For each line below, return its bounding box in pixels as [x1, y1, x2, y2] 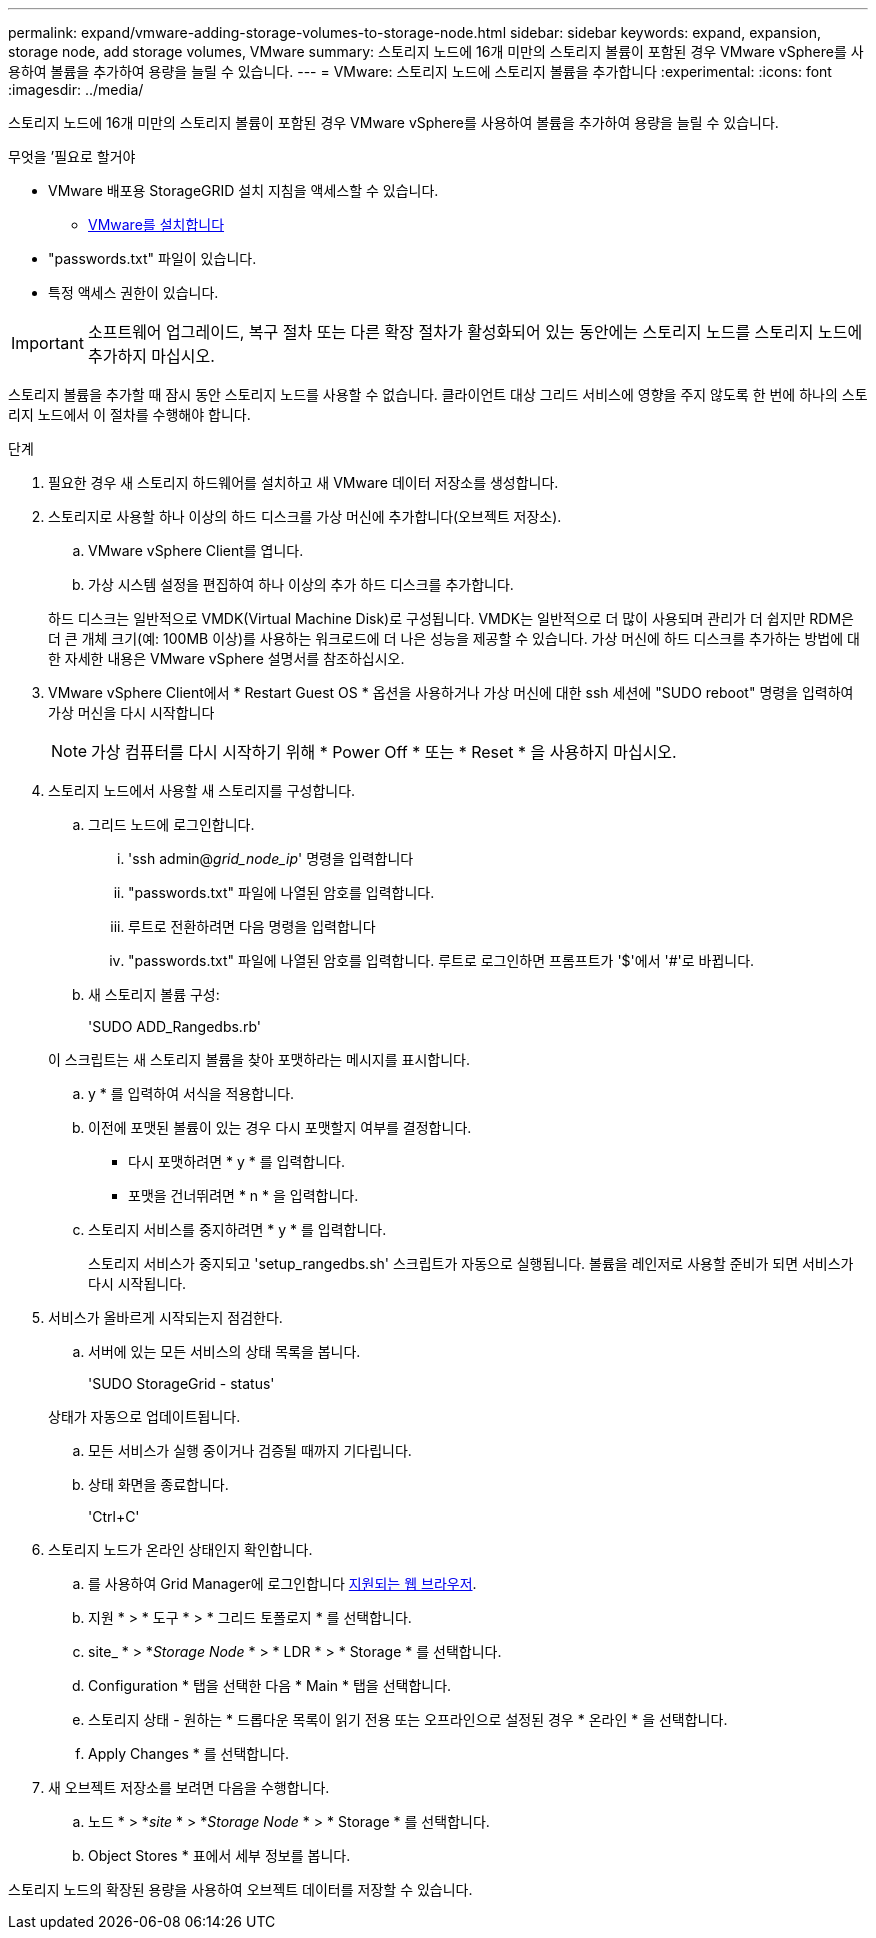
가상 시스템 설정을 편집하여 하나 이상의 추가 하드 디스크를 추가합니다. [88, 576, 514, 593]
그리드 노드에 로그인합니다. [88, 816, 255, 833]
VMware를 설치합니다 [88, 216, 225, 233]
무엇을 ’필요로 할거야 [8, 148, 136, 165]
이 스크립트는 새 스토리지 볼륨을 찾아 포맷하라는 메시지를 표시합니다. [48, 1051, 470, 1068]
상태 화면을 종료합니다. [88, 1476, 229, 1493]
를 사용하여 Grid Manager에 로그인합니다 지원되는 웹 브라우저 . [88, 1575, 477, 1592]
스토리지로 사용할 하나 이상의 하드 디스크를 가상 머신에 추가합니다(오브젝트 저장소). [48, 508, 562, 525]
